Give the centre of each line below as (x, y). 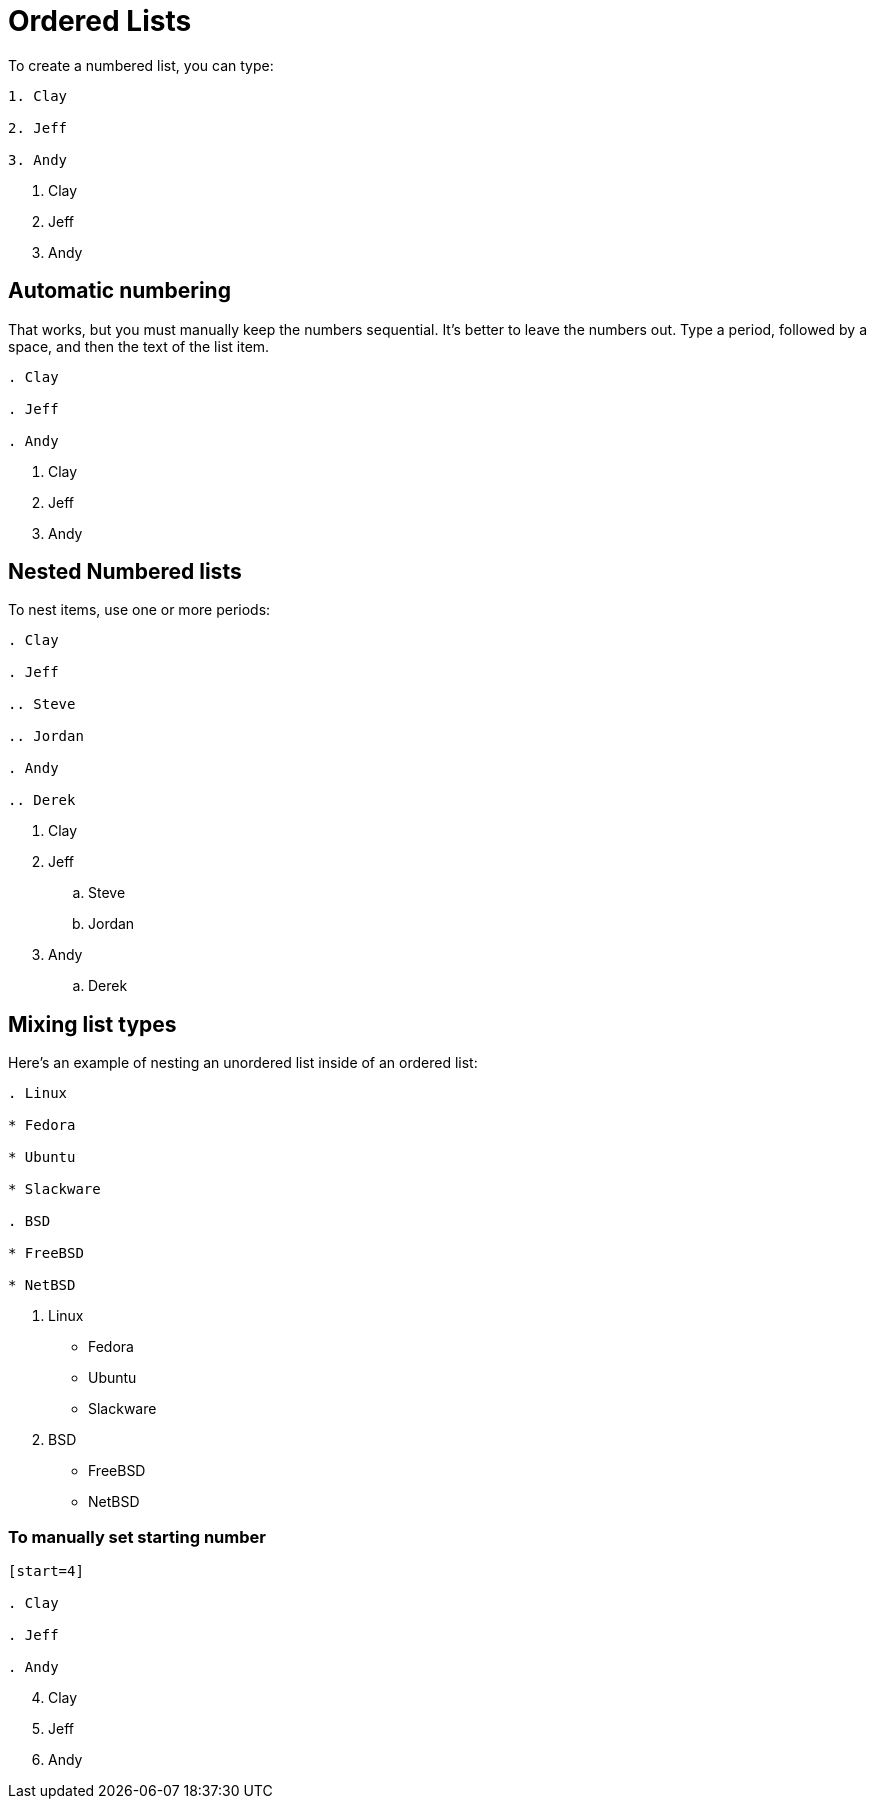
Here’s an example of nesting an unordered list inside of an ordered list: (243, 1063)
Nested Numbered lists (125, 572)
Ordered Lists (100, 21)
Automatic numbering (119, 291)
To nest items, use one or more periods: (139, 610)
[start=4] (46, 1571)
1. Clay (38, 95)
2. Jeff (38, 127)
